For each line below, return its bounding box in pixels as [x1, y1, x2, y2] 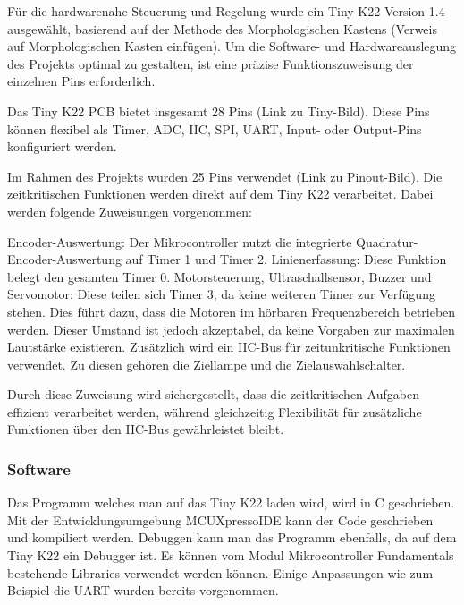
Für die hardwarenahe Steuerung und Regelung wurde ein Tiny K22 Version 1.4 [7, 2, 445, 20]
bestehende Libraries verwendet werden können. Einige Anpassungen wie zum [7, 563, 434, 582]
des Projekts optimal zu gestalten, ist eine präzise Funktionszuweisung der [7, 54, 414, 72]
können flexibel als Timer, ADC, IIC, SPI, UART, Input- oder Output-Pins [7, 119, 422, 138]
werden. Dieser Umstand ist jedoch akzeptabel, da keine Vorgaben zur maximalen [7, 320, 455, 338]
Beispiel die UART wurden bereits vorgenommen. [7, 581, 279, 600]
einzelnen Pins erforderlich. [7, 72, 156, 90]
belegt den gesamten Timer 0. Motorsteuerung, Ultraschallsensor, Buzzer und [7, 267, 432, 285]
